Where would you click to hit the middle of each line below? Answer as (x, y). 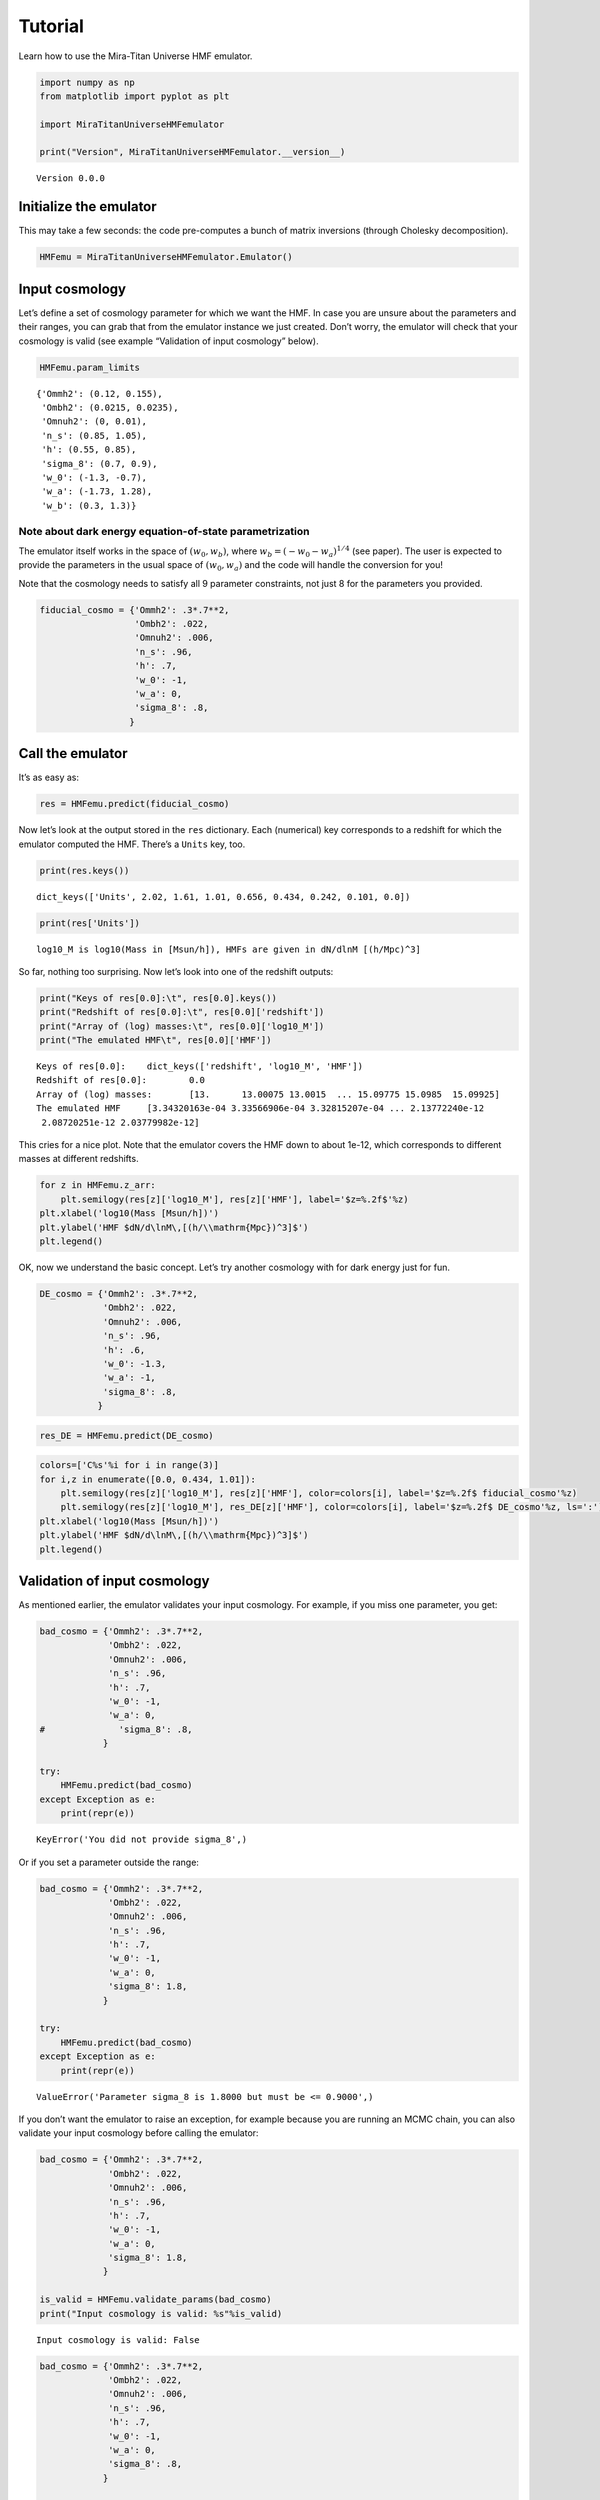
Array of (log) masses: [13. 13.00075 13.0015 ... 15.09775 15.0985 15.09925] (268, 1094)
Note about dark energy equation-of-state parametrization (164, 531)
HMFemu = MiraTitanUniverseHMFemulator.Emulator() (166, 257)
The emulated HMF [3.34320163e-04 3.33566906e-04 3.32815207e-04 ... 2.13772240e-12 (260, 1108)
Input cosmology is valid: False (118, 2339)
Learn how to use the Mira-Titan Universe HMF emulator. (135, 56)
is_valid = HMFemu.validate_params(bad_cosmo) (155, 2299)
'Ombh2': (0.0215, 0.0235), (110, 407)
